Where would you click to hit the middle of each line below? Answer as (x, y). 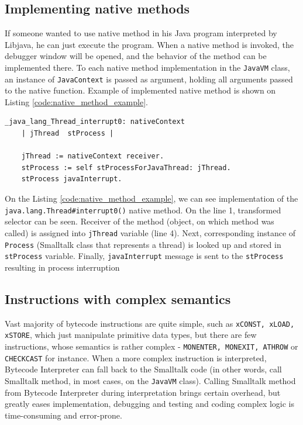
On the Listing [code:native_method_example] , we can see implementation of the (151, 198)
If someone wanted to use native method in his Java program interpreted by (141, 33)
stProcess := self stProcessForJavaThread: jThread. (126, 167)
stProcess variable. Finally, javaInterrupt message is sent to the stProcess (144, 256)
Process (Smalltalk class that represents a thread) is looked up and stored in (143, 244)
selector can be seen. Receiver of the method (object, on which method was (140, 221)
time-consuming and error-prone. (63, 415)
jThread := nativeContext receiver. (93, 156)
